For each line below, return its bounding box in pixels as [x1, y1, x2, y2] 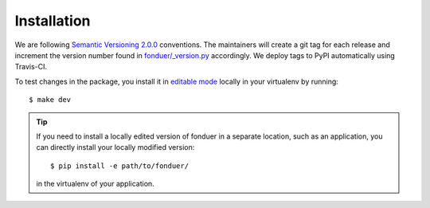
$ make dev [29, 96, 72, 104]
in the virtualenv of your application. [36, 179, 154, 189]
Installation [14, 12, 91, 29]
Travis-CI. [14, 62, 48, 72]
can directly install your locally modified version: [36, 143, 195, 152]
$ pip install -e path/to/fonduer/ [50, 161, 190, 171]
